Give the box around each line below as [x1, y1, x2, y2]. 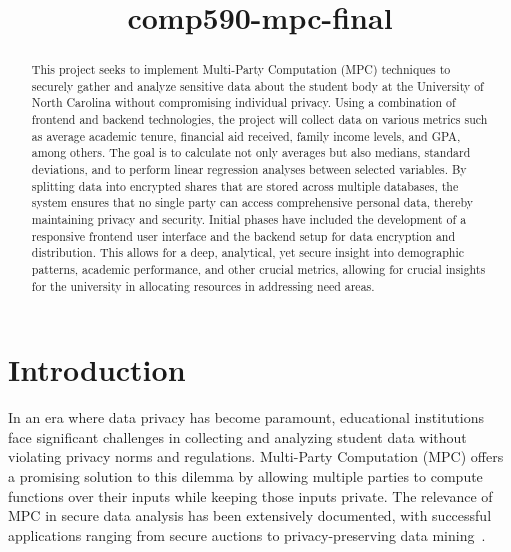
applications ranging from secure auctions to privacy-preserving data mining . [8, 524, 486, 545]
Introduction [8, 349, 186, 390]
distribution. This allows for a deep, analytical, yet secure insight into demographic [31, 244, 464, 261]
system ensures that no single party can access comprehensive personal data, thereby [31, 194, 474, 211]
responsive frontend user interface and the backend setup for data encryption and [31, 227, 456, 244]
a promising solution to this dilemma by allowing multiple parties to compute [8, 466, 483, 487]
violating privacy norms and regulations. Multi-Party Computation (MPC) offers [8, 446, 504, 467]
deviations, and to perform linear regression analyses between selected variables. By [31, 161, 467, 178]
